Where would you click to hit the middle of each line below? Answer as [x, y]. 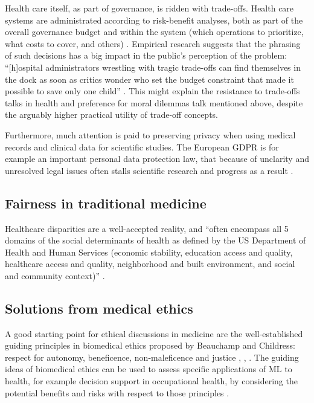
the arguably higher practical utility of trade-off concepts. [111, 114]
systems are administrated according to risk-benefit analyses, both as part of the [154, 20]
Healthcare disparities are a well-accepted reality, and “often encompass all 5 [147, 228]
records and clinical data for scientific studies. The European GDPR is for [142, 147]
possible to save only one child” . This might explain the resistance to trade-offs [152, 91]
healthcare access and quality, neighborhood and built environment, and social [150, 264]
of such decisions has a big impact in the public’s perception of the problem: [146, 55]
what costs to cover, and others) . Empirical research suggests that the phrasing [153, 43]
